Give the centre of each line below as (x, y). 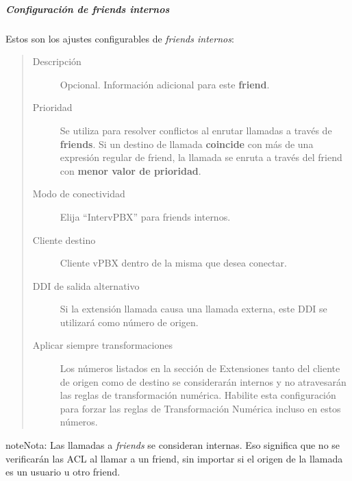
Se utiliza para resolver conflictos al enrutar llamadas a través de (196, 130)
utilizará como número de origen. (129, 322)
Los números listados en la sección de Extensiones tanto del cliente (200, 368)
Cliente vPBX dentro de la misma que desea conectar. (173, 263)
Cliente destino (64, 239)
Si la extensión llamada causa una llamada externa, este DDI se (193, 309)
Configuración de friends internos (88, 9)
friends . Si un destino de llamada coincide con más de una (187, 144)
